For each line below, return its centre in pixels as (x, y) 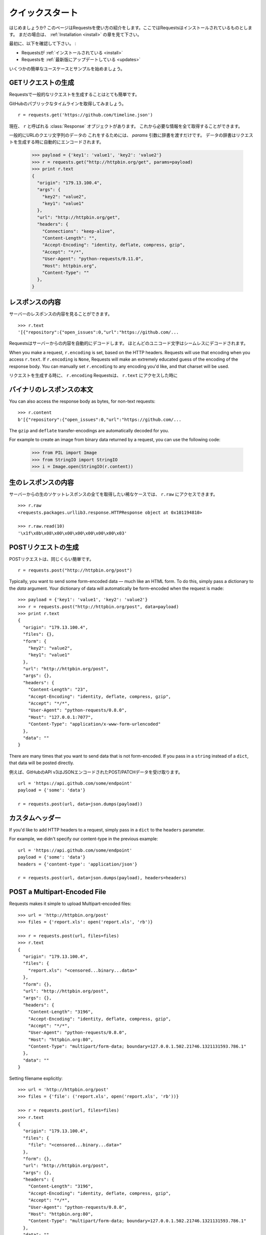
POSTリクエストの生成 (44, 547)
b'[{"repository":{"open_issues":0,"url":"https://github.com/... (100, 419)
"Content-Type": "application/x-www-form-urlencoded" (94, 724)
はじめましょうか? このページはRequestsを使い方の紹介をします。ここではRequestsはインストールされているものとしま (131, 28)
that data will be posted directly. (42, 763)
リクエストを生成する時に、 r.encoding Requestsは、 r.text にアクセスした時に (93, 375)
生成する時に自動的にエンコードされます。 (61, 142)
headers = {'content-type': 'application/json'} (78, 864)
